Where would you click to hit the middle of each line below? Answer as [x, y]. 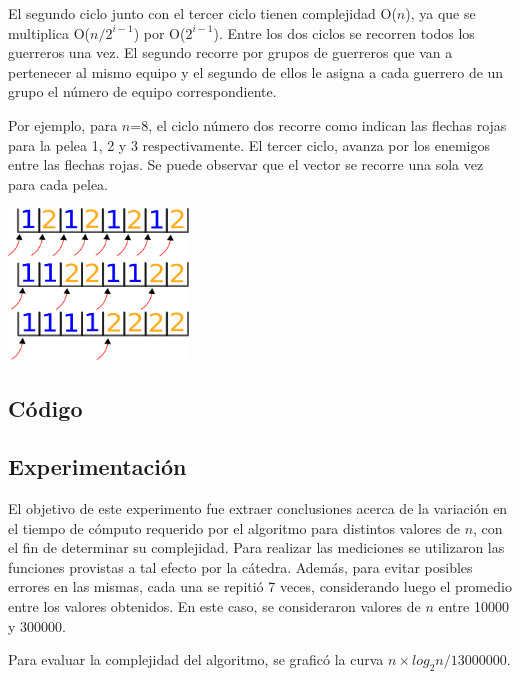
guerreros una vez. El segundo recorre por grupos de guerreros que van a [230, 52]
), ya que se [440, 13]
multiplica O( [49, 32]
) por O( [159, 32]
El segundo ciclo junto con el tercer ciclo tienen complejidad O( [202, 13]
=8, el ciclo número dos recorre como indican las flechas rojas [318, 124]
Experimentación [97, 466]
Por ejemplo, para [63, 124]
